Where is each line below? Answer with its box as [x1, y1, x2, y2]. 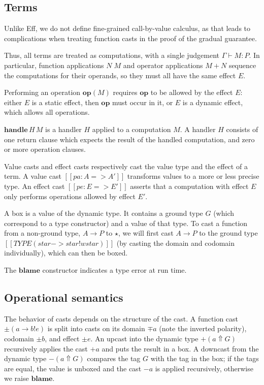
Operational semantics [4, 290, 123, 305]
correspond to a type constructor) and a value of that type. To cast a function [4, 217, 248, 228]
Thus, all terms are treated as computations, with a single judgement [4, 50, 219, 60]
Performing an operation [4, 87, 81, 98]
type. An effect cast [4, 180, 65, 191]
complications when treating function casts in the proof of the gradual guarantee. [4, 33, 257, 43]
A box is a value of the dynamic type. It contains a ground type [4, 208, 203, 218]
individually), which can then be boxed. [4, 247, 128, 258]
